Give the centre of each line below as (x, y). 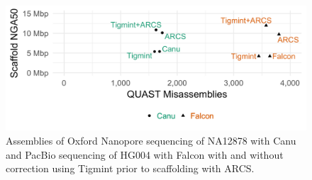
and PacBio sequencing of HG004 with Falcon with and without (145, 154)
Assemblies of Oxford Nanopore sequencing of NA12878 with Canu (151, 140)
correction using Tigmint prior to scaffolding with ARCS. (130, 168)
